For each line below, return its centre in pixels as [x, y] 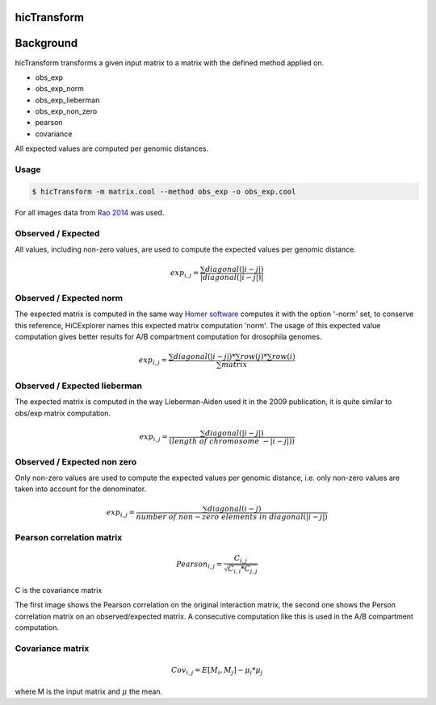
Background [46, 43]
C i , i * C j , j [242, 569]
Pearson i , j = [199, 565]
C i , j [241, 559]
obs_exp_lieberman [67, 100]
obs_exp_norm [60, 89]
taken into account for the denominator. [81, 489]
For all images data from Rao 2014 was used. [90, 212]
